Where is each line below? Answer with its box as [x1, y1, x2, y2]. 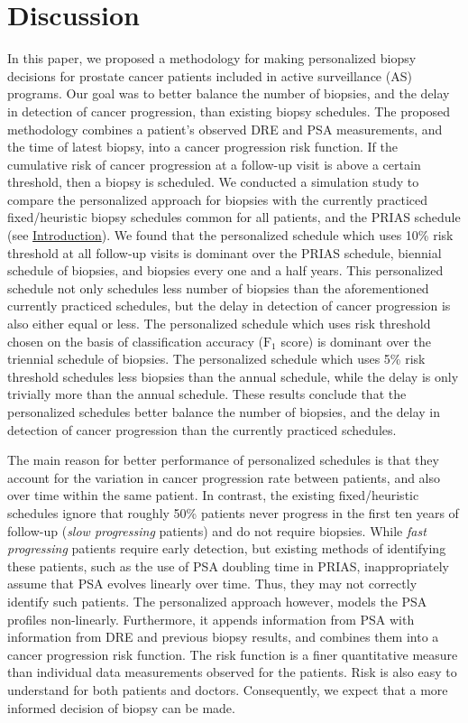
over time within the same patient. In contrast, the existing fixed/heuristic [7, 486, 419, 505]
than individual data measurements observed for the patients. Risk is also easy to [7, 663, 457, 681]
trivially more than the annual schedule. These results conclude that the [7, 385, 407, 403]
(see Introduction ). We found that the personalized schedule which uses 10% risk [7, 226, 454, 245]
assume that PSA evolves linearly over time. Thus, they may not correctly [7, 574, 418, 593]
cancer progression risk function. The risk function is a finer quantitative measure [7, 644, 458, 663]
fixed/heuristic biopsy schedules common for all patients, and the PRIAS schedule [7, 208, 461, 227]
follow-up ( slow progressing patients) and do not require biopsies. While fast [7, 521, 427, 540]
